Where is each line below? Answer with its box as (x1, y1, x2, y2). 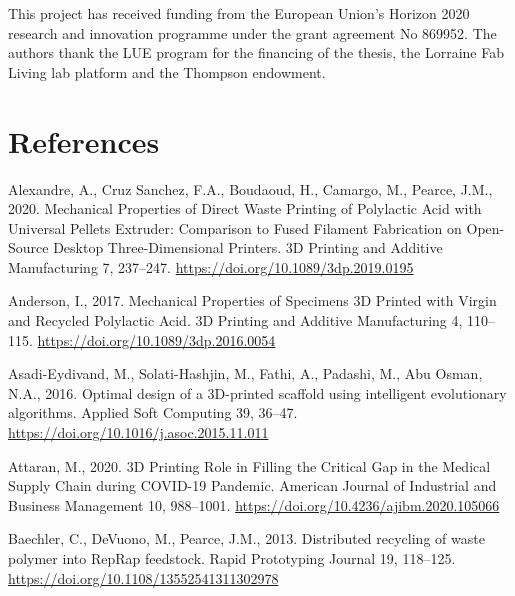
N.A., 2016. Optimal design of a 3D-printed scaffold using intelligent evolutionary (8, 382, 507, 403)
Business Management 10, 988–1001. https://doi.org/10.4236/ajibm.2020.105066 (8, 494, 500, 515)
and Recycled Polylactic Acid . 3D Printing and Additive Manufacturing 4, (8, 310, 463, 331)
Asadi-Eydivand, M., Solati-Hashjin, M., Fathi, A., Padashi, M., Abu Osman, (8, 363, 483, 384)
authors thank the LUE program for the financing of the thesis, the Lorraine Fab (8, 42, 504, 63)
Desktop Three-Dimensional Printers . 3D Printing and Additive (53, 237, 443, 258)
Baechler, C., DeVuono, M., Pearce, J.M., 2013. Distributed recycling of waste (8, 528, 485, 549)
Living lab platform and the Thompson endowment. (8, 61, 326, 82)
